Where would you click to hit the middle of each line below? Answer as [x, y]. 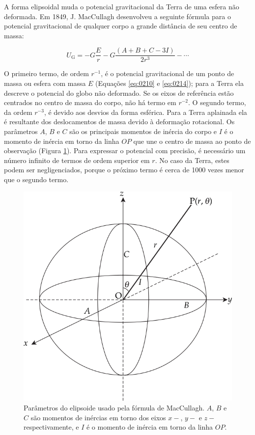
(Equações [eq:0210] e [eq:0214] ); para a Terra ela [170, 83]
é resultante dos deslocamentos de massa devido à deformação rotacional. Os [119, 122]
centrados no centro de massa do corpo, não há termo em [90, 102]
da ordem [18, 112]
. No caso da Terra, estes [192, 160]
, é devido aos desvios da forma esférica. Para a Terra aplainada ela [145, 112]
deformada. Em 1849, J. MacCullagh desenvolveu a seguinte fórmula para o [117, 16]
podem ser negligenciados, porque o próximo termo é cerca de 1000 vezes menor [124, 170]
